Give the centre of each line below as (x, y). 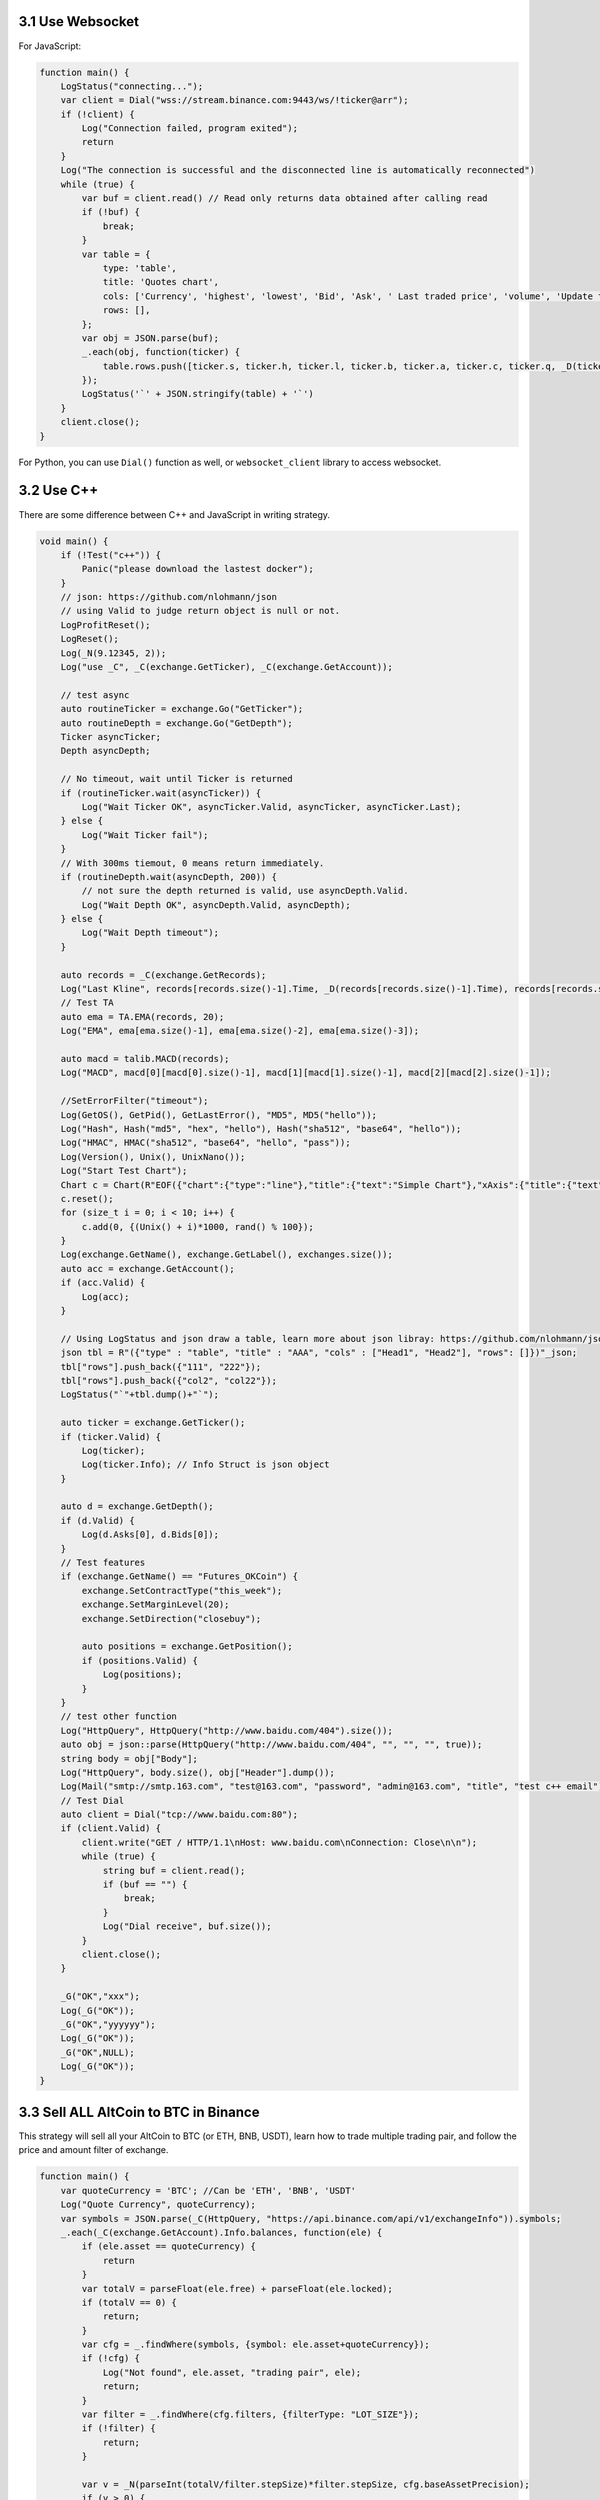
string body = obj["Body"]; (129, 1758)
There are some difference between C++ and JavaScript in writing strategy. (174, 514)
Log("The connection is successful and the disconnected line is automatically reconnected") (297, 170)
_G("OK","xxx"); (100, 1996)
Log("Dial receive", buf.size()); (187, 1926)
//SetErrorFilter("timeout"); (134, 1101)
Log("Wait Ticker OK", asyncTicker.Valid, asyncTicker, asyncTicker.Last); (271, 806)
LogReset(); (90, 639)
